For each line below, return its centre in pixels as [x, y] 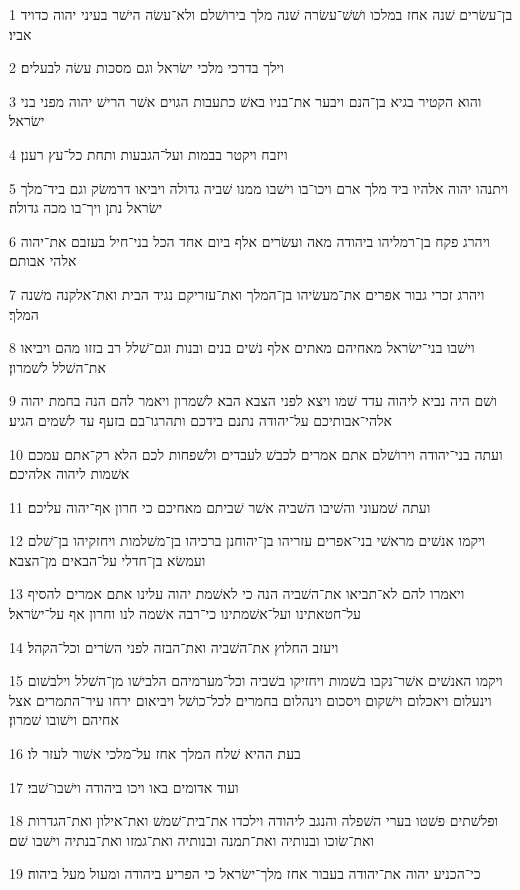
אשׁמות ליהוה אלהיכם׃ [69, 473]
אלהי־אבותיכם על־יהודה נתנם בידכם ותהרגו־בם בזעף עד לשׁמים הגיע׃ [200, 419]
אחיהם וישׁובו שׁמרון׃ [64, 719]
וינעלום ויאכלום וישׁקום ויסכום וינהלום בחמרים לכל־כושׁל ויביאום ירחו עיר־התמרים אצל [250, 699]
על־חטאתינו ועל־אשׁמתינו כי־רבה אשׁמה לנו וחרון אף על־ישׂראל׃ [185, 613]
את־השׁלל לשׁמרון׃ [57, 366]
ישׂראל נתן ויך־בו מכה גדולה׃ [86, 207]
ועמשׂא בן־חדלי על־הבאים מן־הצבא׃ [107, 559]
